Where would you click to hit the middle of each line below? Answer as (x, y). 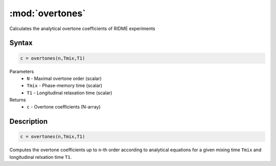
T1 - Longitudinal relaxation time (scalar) (70, 93)
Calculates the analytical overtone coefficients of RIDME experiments (82, 29)
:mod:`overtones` (48, 13)
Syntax (21, 43)
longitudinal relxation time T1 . (41, 157)
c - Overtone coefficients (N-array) (64, 107)
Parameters (22, 71)
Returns (18, 100)
